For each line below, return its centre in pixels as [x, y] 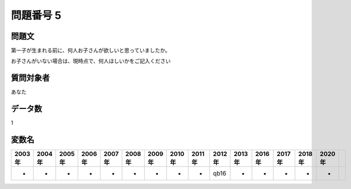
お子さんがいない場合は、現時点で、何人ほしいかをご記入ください [91, 61]
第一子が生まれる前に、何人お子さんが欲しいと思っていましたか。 [91, 51]
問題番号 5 [36, 15]
